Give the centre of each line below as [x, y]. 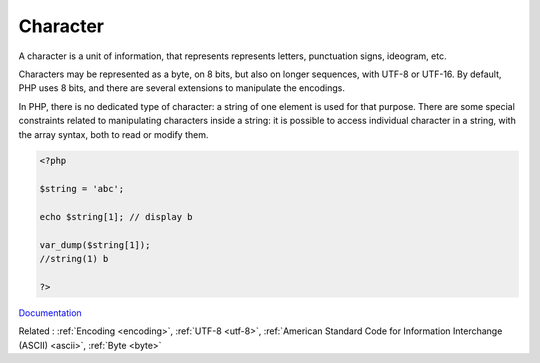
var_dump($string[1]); [95, 244]
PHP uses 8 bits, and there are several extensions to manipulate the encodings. [181, 88]
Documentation [50, 312]
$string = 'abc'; [82, 189]
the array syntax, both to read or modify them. [113, 134]
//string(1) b [74, 259]
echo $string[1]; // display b [116, 217]
